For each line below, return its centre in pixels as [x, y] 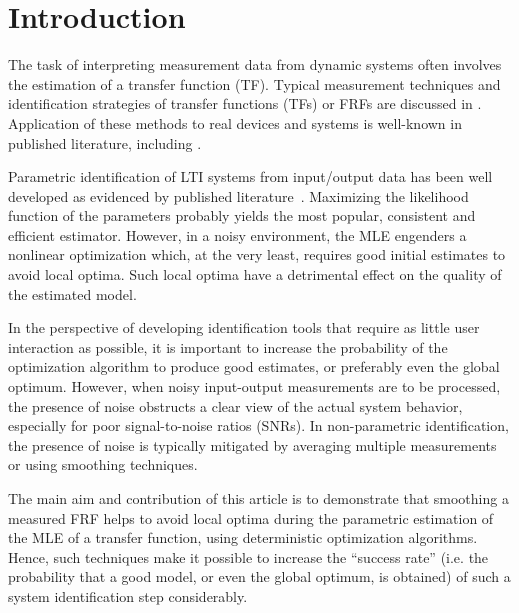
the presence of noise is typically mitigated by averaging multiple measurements [252, 444]
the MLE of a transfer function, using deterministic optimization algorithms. [243, 537]
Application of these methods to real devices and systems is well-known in [235, 122]
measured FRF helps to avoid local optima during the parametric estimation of [251, 517]
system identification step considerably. [128, 595]
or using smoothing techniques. [103, 464]
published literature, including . [105, 142]
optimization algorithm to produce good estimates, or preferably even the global [254, 366]
